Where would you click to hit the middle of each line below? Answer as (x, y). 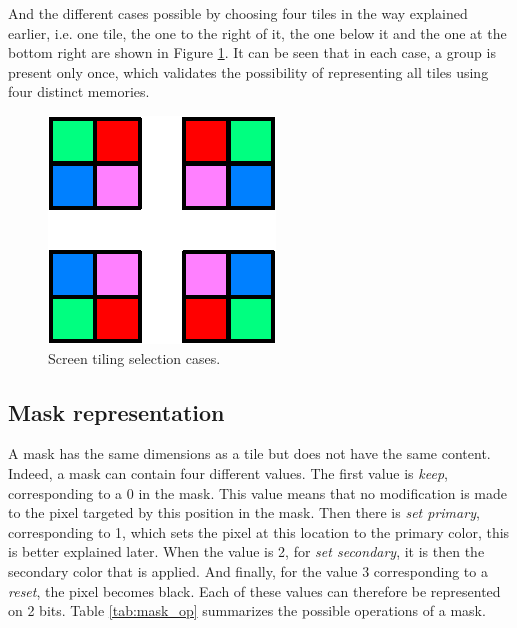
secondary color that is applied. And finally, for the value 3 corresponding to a (248, 570)
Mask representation (116, 411)
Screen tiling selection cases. (134, 357)
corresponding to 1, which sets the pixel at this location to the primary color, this (259, 531)
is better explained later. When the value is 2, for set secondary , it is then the (246, 551)
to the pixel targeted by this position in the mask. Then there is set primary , (244, 512)
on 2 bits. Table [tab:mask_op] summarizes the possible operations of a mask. (247, 610)
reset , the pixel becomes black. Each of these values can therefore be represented (254, 590)
